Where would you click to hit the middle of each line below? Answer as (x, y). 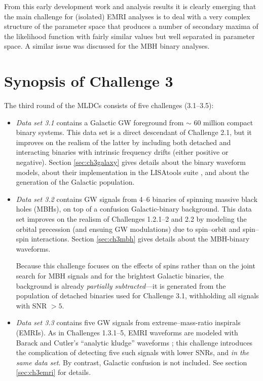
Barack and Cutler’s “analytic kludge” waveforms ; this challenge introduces (134, 342)
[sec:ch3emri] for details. (53, 372)
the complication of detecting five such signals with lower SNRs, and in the (133, 352)
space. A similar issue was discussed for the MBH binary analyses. (107, 46)
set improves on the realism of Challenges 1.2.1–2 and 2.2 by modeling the (131, 219)
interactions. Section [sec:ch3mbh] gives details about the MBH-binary (140, 239)
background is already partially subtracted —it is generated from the (121, 285)
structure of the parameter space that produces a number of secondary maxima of (131, 26)
